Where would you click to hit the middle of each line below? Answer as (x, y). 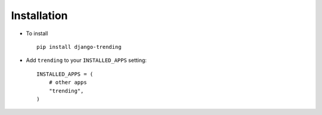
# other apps (68, 83)
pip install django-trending (79, 47)
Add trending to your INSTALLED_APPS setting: (86, 60)
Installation (39, 15)
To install (37, 33)
